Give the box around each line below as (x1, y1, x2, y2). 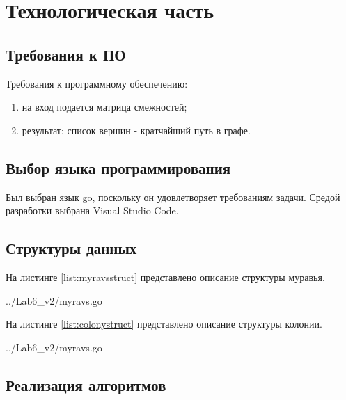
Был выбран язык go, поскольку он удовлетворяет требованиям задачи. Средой (6, 189, 340, 204)
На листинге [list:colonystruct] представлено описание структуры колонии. (6, 317, 322, 331)
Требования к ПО (6, 43, 126, 65)
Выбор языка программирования (6, 157, 231, 178)
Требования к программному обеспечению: (6, 76, 188, 90)
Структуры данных (6, 237, 137, 259)
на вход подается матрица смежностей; (22, 99, 187, 114)
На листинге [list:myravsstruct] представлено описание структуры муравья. (6, 269, 325, 284)
